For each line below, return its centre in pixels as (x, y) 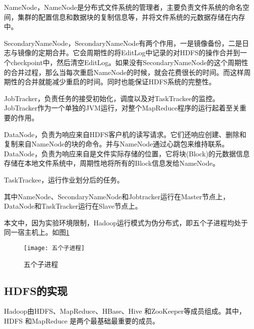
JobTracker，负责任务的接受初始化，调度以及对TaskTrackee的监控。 (112, 98)
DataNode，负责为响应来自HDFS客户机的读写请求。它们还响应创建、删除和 (125, 134)
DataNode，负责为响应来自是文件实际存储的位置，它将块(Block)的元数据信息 (127, 153)
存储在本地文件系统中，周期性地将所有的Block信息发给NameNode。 (112, 163)
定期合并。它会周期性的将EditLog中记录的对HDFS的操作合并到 (139, 53)
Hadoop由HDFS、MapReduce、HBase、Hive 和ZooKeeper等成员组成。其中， (125, 311)
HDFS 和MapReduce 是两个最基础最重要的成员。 (82, 320)
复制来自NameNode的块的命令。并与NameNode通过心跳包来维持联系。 (116, 144)
